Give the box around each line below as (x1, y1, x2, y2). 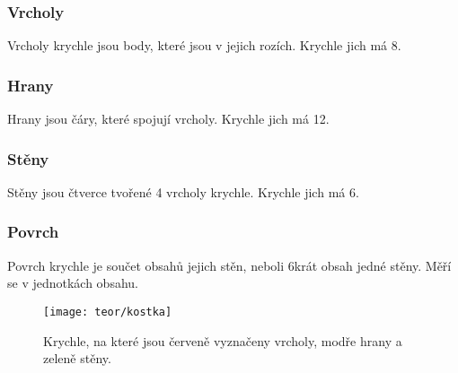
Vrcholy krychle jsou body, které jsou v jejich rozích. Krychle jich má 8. (7, 36, 401, 55)
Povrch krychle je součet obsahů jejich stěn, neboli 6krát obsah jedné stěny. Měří (7, 256, 452, 274)
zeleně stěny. (43, 349, 111, 368)
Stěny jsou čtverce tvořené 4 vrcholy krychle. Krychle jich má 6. (7, 182, 359, 201)
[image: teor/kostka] (43, 305, 172, 318)
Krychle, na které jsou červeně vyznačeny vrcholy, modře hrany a (43, 331, 402, 350)
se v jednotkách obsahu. (7, 273, 138, 292)
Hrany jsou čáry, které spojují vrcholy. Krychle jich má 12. (7, 109, 330, 128)
